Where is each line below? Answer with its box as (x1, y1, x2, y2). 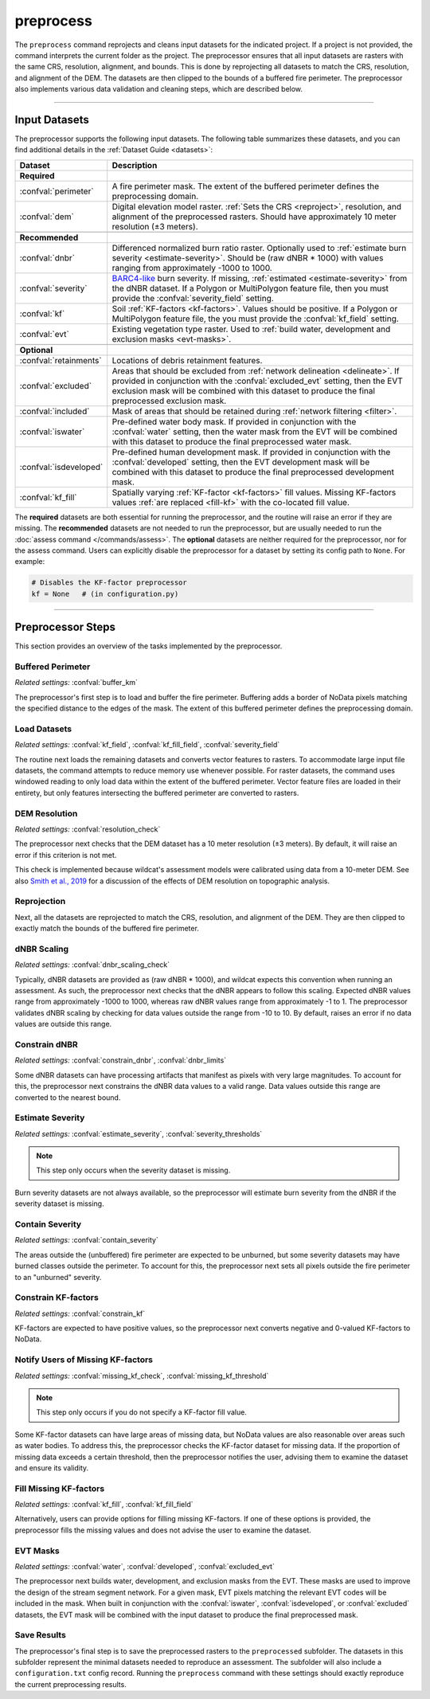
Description (111, 159, 158, 170)
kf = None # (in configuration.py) (31, 589, 179, 598)
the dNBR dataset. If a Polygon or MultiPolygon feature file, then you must (111, 283, 389, 294)
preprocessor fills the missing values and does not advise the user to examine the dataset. (14, 1525, 312, 1535)
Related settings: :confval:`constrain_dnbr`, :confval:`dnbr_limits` (14, 1055, 227, 1065)
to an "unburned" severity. (14, 1272, 102, 1282)
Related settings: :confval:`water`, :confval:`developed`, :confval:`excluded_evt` (14, 1561, 275, 1571)
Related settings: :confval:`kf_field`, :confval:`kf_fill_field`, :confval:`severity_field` (14, 740, 280, 750)
